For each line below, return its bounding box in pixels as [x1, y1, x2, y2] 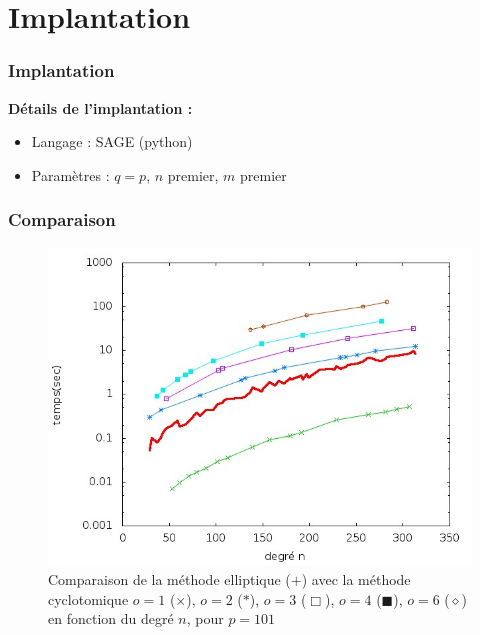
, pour [186, 608, 224, 629]
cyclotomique [48, 588, 129, 609]
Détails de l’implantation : [8, 97, 193, 118]
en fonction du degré [48, 608, 174, 629]
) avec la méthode [301, 569, 411, 590]
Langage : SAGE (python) [31, 131, 193, 152]
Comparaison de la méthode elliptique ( [48, 569, 291, 590]
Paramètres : [31, 164, 110, 185]
